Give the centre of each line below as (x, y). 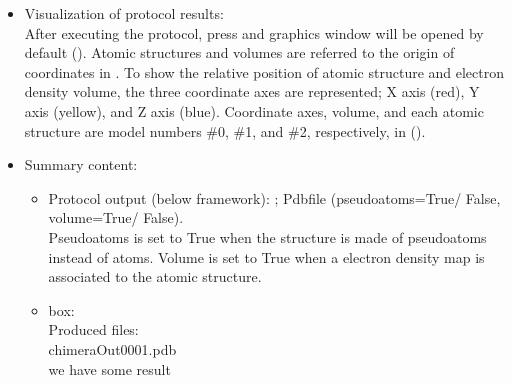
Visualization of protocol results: (124, 13)
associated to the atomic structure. (155, 276)
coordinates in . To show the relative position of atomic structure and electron (264, 71)
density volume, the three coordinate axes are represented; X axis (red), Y (252, 91)
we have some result (109, 368)
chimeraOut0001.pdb (112, 348)
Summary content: (81, 164)
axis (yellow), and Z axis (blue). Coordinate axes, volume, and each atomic (254, 110)
